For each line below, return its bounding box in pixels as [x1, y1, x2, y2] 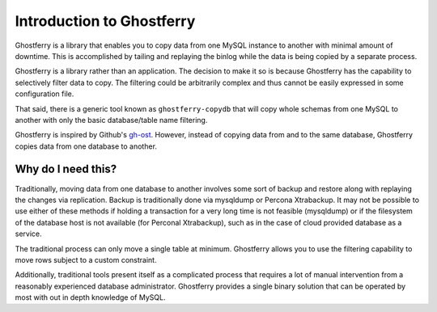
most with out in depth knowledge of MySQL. [15, 293, 166, 302]
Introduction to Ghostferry [15, 12, 196, 30]
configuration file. [15, 89, 74, 99]
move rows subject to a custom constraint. [15, 255, 157, 264]
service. [15, 229, 42, 238]
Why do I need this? [15, 162, 117, 176]
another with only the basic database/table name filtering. [15, 115, 208, 124]
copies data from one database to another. [15, 141, 158, 151]
